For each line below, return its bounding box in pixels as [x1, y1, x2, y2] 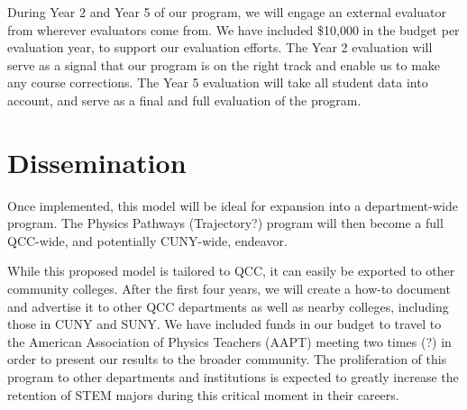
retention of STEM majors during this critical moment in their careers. [7, 385, 399, 404]
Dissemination [7, 143, 187, 180]
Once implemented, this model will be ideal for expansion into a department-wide [7, 196, 458, 214]
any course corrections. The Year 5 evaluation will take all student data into [7, 73, 428, 92]
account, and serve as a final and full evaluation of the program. [7, 90, 362, 109]
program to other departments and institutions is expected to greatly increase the [7, 368, 459, 387]
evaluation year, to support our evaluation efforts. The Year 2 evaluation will [7, 38, 433, 57]
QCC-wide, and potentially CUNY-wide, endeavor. [7, 231, 288, 250]
